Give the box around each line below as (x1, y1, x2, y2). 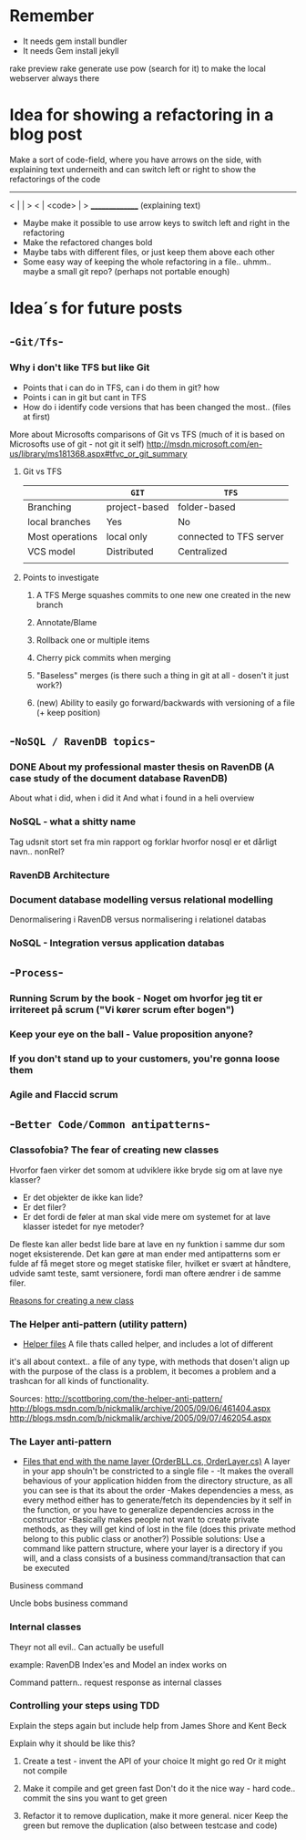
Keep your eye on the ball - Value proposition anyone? (9, 1028, 254, 1040)
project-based (106, 501, 169, 513)
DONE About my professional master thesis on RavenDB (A (9, 760, 275, 773)
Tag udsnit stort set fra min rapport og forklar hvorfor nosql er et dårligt (9, 836, 278, 847)
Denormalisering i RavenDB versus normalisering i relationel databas (9, 914, 267, 925)
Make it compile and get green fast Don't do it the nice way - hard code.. (22, 1783, 296, 1793)
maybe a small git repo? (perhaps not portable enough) (22, 265, 230, 276)
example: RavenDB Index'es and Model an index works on (9, 1659, 228, 1669)
